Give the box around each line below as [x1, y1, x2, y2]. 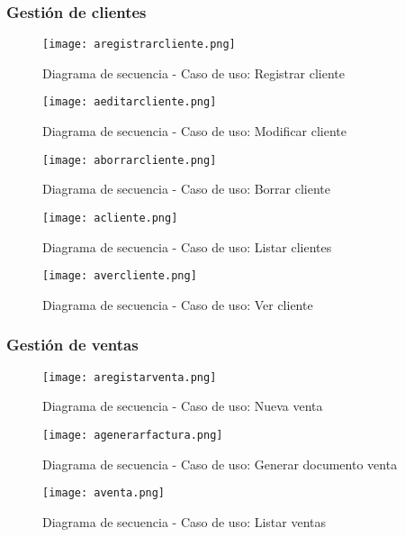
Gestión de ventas [6, 333, 139, 356]
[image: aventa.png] [42, 487, 166, 500]
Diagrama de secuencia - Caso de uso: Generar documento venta [42, 454, 398, 473]
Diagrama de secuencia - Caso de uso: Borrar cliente [42, 179, 330, 198]
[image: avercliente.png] [42, 269, 197, 283]
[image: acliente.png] [42, 211, 178, 224]
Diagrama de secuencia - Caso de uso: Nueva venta [42, 396, 323, 415]
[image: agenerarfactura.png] [42, 428, 223, 441]
